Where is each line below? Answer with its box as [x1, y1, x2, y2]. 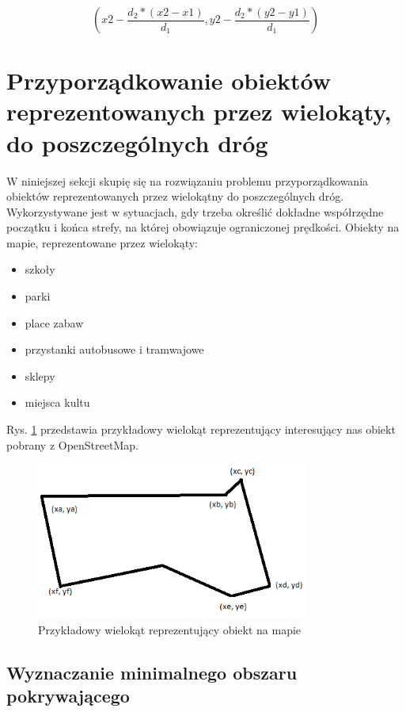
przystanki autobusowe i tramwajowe [25, 341, 204, 358]
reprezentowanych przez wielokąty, [6, 95, 392, 128]
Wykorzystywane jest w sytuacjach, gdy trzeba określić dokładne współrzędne [6, 203, 384, 220]
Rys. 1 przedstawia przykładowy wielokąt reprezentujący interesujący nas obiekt [6, 421, 396, 438]
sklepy [25, 367, 55, 384]
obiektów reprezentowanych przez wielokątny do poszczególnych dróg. [6, 188, 344, 205]
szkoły [25, 261, 55, 278]
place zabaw [25, 314, 84, 331]
